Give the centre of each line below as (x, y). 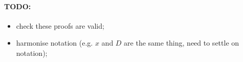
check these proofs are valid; (60, 25)
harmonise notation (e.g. (54, 43)
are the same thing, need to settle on (182, 43)
